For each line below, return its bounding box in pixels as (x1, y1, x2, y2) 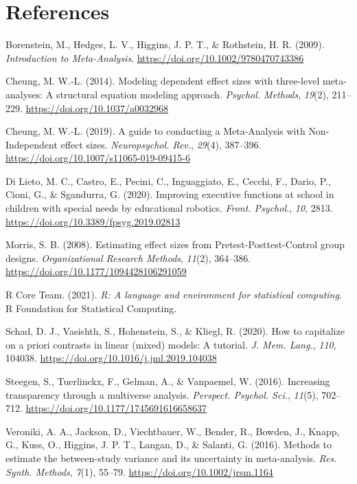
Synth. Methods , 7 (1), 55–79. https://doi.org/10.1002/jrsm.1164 (5, 464, 273, 478)
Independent (5, 137, 58, 151)
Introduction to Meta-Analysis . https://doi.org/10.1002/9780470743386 (5, 50, 304, 65)
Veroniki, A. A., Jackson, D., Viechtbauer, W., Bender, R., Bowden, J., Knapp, (5, 423, 340, 438)
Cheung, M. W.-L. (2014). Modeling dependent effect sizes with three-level (5, 74, 320, 88)
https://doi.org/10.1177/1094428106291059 (5, 264, 187, 278)
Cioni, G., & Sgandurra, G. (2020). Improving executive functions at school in (5, 187, 334, 201)
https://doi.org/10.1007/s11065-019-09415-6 (5, 151, 190, 165)
